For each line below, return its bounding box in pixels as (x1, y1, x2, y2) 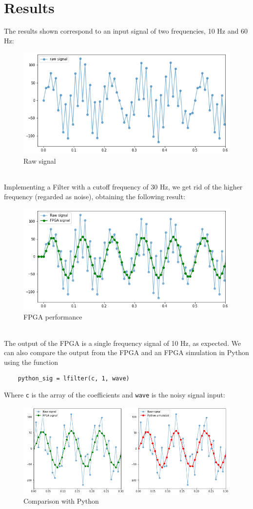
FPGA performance (23, 312, 82, 322)
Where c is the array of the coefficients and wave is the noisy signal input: (4, 389, 225, 399)
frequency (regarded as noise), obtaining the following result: (4, 191, 185, 201)
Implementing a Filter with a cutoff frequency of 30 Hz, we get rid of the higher (4, 182, 243, 192)
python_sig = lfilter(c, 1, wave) (18, 375, 130, 382)
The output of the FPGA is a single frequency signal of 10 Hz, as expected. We (4, 338, 241, 348)
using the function (4, 357, 58, 367)
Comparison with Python (23, 496, 99, 506)
